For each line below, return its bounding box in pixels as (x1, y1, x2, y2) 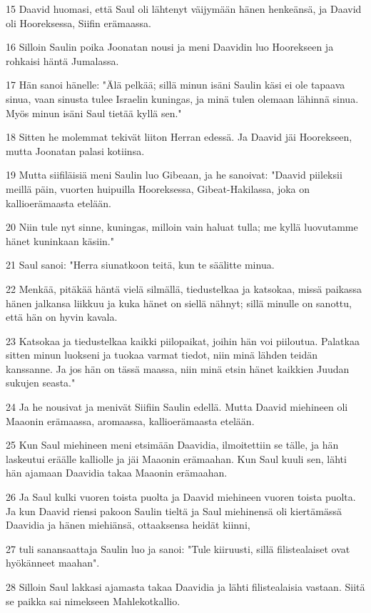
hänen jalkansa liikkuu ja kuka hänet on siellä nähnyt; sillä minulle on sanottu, (6, 295, 352, 310)
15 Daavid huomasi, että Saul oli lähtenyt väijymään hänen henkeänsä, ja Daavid (6, 1, 362, 16)
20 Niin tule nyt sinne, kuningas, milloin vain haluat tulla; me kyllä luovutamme (6, 219, 358, 234)
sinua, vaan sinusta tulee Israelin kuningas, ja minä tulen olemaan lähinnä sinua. (6, 91, 359, 106)
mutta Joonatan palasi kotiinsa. (6, 143, 145, 158)
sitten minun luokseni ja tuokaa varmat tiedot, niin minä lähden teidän (6, 347, 317, 362)
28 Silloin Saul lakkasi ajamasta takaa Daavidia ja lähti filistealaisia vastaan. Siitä (6, 579, 365, 594)
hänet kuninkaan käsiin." (6, 233, 114, 248)
